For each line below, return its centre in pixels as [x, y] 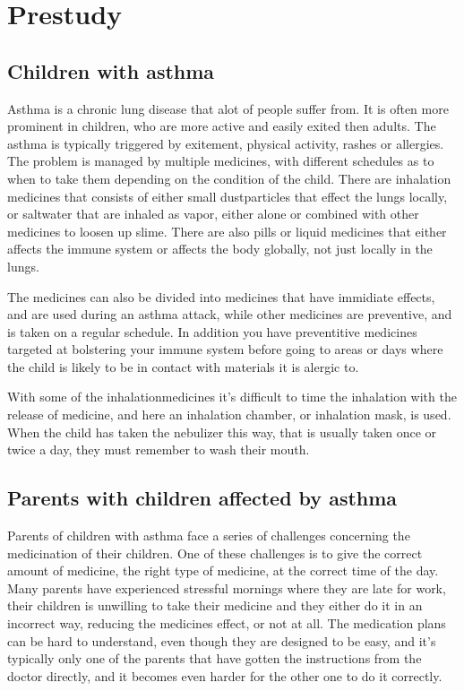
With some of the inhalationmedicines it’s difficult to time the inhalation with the [232, 397]
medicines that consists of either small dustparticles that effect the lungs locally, [228, 196]
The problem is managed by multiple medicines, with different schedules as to [221, 161]
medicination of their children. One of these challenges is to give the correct [215, 553]
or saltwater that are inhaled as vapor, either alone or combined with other [213, 214]
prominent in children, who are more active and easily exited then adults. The [222, 126]
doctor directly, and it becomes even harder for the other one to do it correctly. [225, 675]
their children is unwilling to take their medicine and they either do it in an [215, 605]
